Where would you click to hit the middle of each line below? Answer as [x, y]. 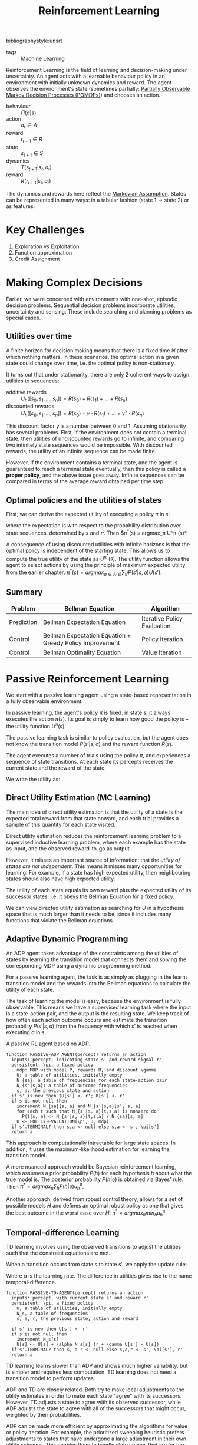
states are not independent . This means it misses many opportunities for [94, 866]
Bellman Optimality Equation [82, 652]
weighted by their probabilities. [44, 1415]
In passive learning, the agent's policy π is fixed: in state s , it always [88, 713]
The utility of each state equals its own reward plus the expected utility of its [99, 890]
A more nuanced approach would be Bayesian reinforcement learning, [91, 1167]
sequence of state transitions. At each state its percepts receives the [90, 761]
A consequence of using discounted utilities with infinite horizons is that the [98, 544]
